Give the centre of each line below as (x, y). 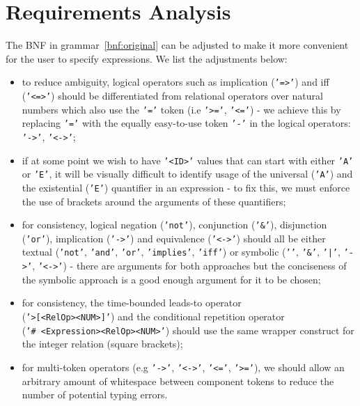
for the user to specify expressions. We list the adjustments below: (147, 58)
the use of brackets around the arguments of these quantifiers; (154, 201)
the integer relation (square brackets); (102, 344)
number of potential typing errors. (95, 395)
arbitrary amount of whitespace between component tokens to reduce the (178, 381)
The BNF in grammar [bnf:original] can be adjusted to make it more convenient (177, 45)
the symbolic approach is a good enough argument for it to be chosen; (171, 279)
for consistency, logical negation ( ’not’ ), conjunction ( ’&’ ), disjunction (174, 225)
